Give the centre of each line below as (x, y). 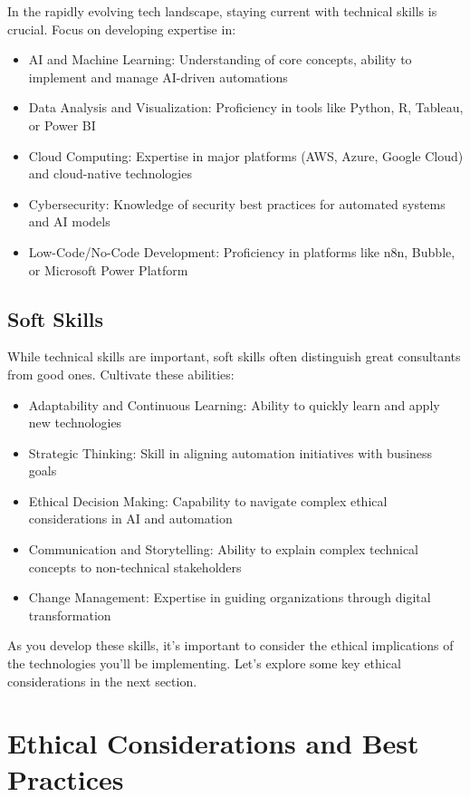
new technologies (75, 423)
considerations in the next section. (102, 681)
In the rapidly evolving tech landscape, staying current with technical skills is (222, 11)
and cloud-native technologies (110, 173)
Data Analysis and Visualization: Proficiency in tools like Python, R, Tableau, (246, 107)
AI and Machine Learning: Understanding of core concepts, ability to (220, 59)
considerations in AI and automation (130, 519)
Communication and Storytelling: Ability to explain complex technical (223, 549)
